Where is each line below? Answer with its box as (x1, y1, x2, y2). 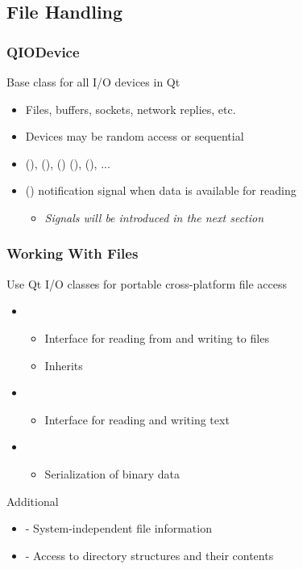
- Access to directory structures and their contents (25, 546, 274, 563)
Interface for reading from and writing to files (44, 329, 269, 346)
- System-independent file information (25, 520, 212, 537)
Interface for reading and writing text (44, 411, 230, 428)
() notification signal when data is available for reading (25, 182, 297, 199)
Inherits (44, 356, 83, 373)
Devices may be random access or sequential (25, 128, 244, 145)
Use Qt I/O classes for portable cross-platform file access (6, 275, 287, 292)
